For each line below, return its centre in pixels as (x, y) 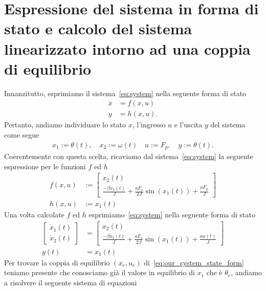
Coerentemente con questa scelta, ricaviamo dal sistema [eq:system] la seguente (129, 156)
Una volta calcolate (34, 214)
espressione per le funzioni (45, 166)
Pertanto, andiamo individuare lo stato (65, 125)
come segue (22, 134)
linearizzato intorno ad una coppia (127, 48)
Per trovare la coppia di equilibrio (57, 262)
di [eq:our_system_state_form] (194, 262)
